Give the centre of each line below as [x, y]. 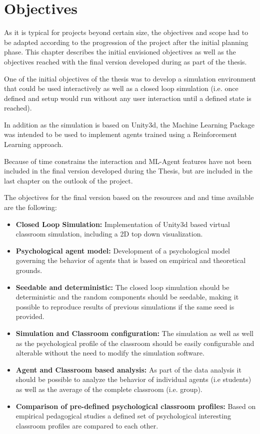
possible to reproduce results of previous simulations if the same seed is [125, 306]
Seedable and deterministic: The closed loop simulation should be [122, 287]
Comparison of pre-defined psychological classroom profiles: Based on [136, 406]
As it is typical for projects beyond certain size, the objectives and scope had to [126, 32]
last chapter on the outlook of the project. [68, 180]
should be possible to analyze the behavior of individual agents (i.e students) [133, 379]
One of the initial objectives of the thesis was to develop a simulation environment [130, 78]
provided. [30, 316]
